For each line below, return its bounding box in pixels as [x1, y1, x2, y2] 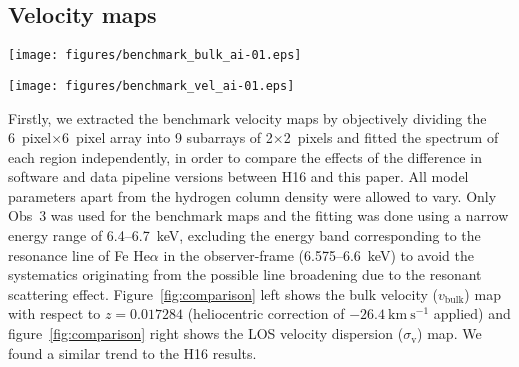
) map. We [417, 323, 482, 344]
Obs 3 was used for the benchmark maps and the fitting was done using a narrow [8, 205, 509, 226]
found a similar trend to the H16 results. [8, 342, 257, 363]
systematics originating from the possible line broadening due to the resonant [8, 264, 482, 285]
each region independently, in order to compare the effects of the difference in [8, 146, 482, 167]
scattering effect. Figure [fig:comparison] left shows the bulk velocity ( [8, 283, 438, 304]
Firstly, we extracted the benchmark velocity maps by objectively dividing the [8, 107, 487, 128]
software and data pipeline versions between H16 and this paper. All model [8, 166, 469, 187]
